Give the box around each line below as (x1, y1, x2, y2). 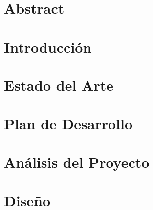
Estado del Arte (4, 75, 113, 95)
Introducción (4, 36, 92, 56)
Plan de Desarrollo (4, 113, 133, 133)
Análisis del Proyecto (4, 152, 150, 172)
